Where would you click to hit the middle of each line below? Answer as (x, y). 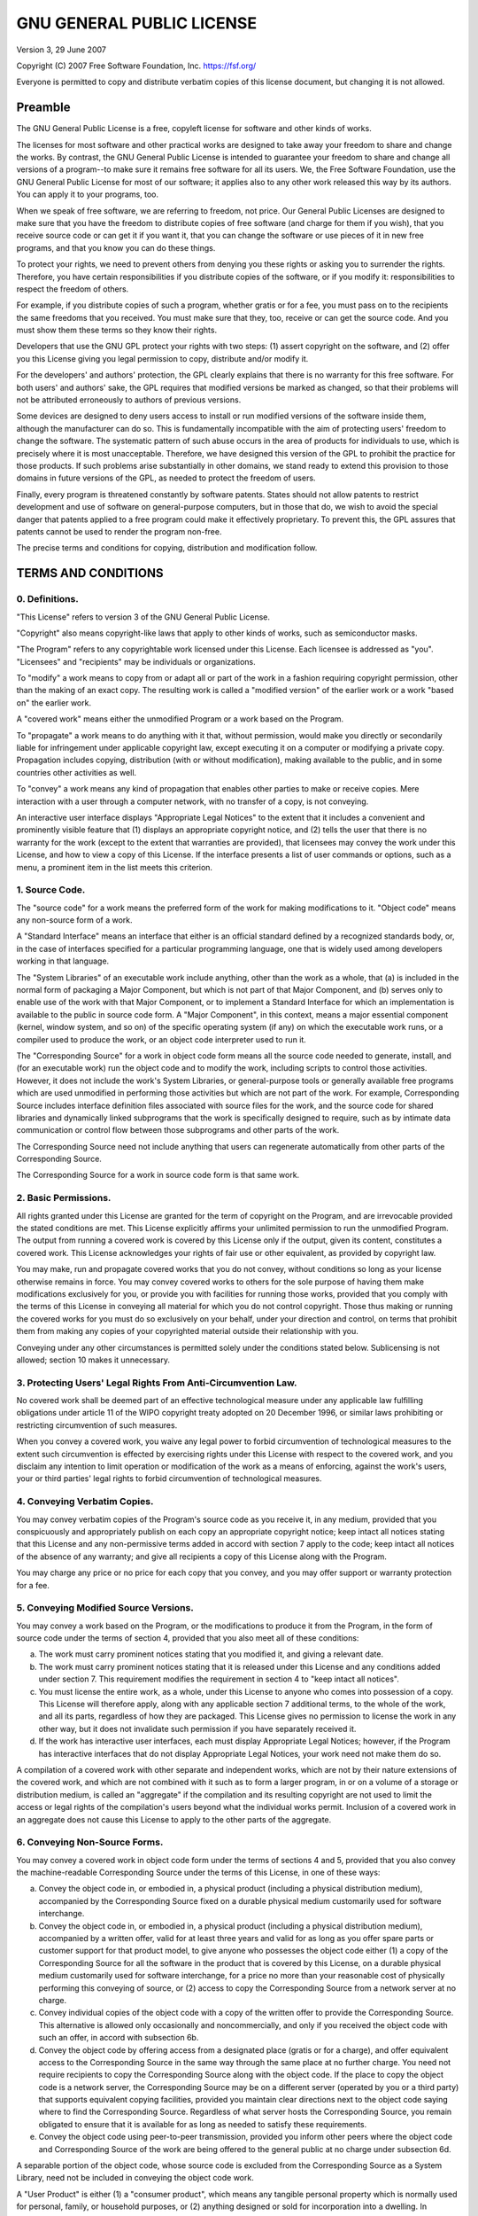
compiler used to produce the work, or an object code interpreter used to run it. (162, 1039)
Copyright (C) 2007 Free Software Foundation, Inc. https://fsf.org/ (136, 66)
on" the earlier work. (54, 702)
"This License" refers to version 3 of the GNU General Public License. (143, 617)
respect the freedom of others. (73, 289)
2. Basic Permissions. (64, 1198)
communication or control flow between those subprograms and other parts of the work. (178, 1130)
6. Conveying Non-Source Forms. (90, 1842)
